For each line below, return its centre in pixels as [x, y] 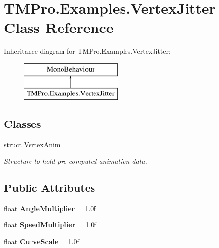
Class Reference [59, 27]
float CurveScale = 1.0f [42, 241]
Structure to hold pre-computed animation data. [76, 161]
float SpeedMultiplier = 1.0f [50, 225]
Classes [23, 124]
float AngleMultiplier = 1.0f [50, 208]
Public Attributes [50, 187]
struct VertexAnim [32, 144]
